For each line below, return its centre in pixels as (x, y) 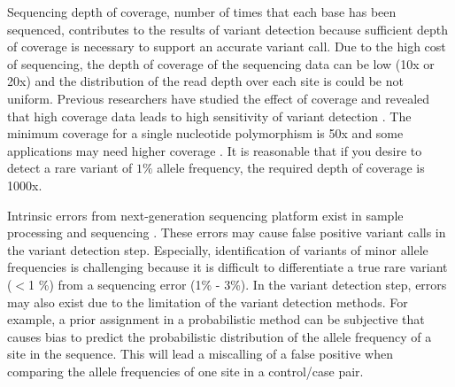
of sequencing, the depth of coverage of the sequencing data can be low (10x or (221, 63)
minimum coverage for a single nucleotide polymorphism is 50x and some (205, 133)
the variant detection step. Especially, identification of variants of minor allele (218, 249)
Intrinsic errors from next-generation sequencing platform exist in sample (205, 215)
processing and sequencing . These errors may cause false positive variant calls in (227, 232)
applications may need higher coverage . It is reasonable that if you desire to (215, 150)
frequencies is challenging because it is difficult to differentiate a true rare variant (227, 267)
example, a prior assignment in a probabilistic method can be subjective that (216, 319)
